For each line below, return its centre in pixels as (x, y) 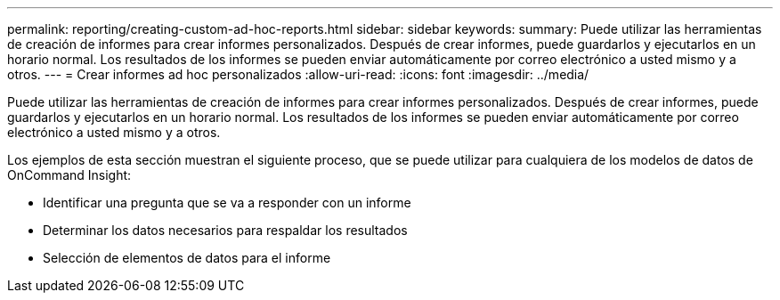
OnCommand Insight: (69, 175)
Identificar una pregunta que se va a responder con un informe (227, 203)
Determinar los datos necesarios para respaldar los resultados (225, 230)
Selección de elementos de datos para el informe (187, 258)
